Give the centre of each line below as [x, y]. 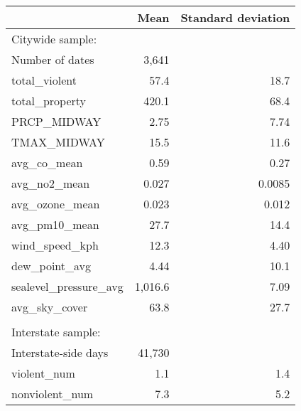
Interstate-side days [60, 352]
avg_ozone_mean [56, 204]
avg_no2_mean [51, 183]
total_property [49, 101]
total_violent [44, 80]
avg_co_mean [47, 162]
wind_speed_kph [55, 245]
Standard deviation [235, 17]
